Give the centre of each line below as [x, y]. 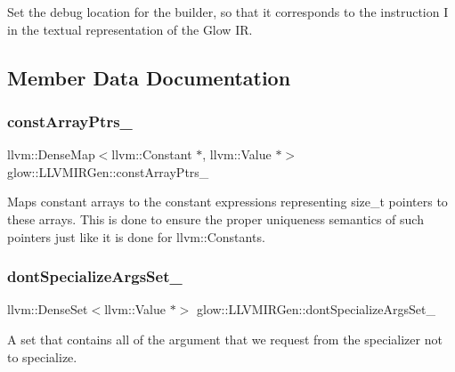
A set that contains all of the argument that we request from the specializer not [225, 339]
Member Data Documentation [149, 77]
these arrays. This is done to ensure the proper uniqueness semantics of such [215, 218]
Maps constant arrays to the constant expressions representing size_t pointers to [227, 202]
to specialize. [42, 356]
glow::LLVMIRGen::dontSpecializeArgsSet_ [316, 309]
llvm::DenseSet [48, 309]
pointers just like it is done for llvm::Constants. [136, 236]
